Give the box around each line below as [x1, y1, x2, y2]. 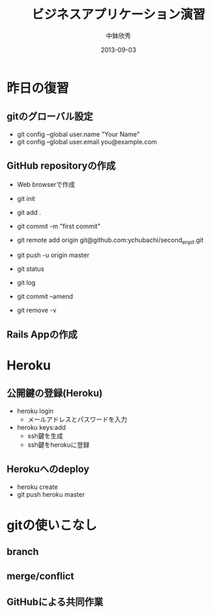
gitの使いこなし [6, 517, 97, 533]
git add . [16, 208, 42, 217]
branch [6, 546, 40, 558]
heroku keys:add [16, 423, 67, 431]
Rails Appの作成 [6, 328, 78, 340]
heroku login [16, 406, 54, 415]
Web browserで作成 [16, 180, 75, 188]
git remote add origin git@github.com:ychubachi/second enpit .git [16, 235, 203, 246]
